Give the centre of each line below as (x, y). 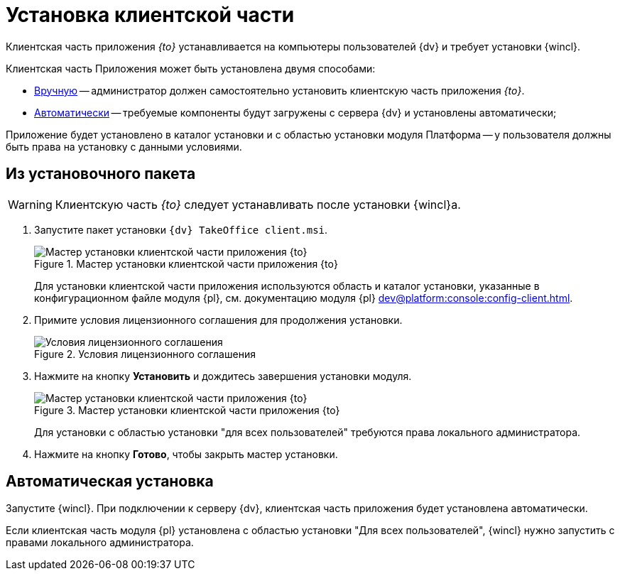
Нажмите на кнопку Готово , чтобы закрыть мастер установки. (186, 454)
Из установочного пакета (101, 174)
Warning (30, 204)
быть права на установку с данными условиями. (124, 146)
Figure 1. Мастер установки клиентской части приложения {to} (186, 263)
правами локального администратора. (100, 543)
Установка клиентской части (150, 15)
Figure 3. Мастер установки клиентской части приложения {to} (187, 410)
